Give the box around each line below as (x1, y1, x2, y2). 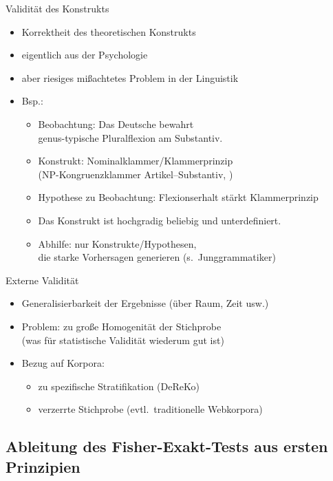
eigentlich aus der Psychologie (21, 47, 148, 62)
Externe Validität (6, 272, 79, 287)
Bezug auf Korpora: (21, 356, 105, 370)
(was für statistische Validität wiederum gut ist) (21, 332, 224, 347)
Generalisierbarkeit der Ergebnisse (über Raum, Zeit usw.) (21, 296, 269, 310)
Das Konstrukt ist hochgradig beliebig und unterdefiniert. (38, 213, 281, 227)
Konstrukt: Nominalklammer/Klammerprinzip (38, 153, 233, 168)
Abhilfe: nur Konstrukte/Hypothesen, (38, 236, 197, 250)
